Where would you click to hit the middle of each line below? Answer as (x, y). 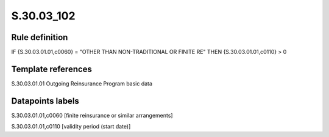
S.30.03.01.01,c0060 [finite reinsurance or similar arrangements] (92, 115)
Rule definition (40, 37)
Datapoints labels (45, 101)
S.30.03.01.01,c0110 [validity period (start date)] (71, 127)
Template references (52, 69)
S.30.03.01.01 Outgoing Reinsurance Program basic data (82, 83)
